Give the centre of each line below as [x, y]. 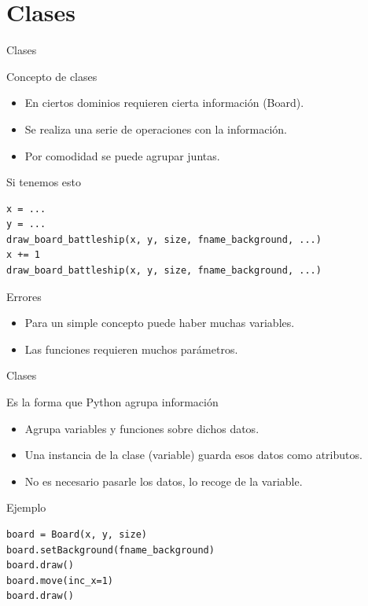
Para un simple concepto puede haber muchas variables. [160, 323]
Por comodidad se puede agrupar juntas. [122, 155]
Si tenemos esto [44, 182]
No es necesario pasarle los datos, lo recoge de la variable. [164, 481]
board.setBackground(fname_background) [110, 550]
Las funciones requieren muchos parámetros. [131, 349]
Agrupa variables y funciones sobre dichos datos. [142, 428]
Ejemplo [26, 507]
